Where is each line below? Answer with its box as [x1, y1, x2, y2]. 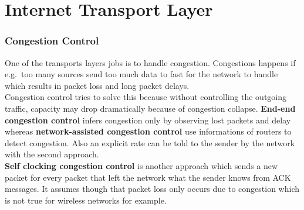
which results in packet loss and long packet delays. [5, 79, 190, 91]
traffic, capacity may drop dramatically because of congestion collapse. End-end [5, 102, 296, 114]
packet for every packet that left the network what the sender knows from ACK [5, 171, 291, 183]
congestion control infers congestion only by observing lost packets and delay [5, 113, 291, 126]
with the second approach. [5, 148, 99, 160]
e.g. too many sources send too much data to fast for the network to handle [5, 68, 278, 80]
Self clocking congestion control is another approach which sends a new [5, 159, 278, 171]
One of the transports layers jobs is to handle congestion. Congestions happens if [5, 56, 296, 68]
